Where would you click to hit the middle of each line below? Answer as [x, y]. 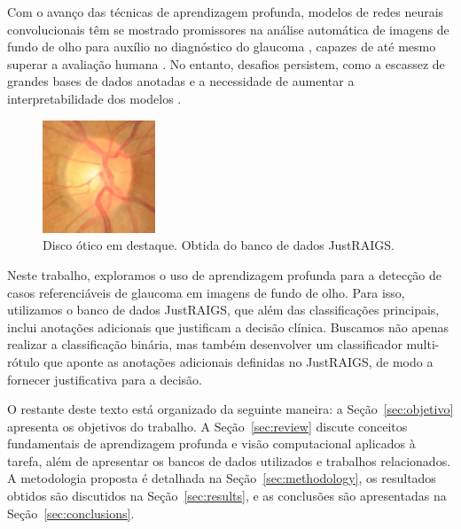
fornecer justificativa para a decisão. [105, 379]
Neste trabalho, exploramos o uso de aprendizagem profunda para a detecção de [225, 274]
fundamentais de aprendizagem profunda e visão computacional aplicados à [211, 443]
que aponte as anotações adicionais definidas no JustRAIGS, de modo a [238, 361]
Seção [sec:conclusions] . [71, 513]
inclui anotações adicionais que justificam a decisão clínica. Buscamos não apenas [228, 327]
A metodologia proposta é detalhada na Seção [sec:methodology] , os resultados [222, 478]
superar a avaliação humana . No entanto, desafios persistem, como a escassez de [226, 63]
